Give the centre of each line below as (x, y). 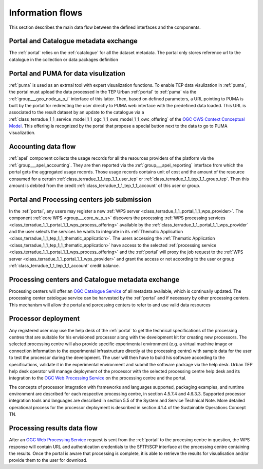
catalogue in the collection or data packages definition (64, 59)
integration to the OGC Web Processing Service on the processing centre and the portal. (98, 378)
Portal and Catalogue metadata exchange (73, 41)
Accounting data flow (42, 147)
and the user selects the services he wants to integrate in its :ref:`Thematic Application (96, 232)
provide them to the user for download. (48, 460)
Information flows (46, 13)
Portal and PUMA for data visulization (67, 73)
